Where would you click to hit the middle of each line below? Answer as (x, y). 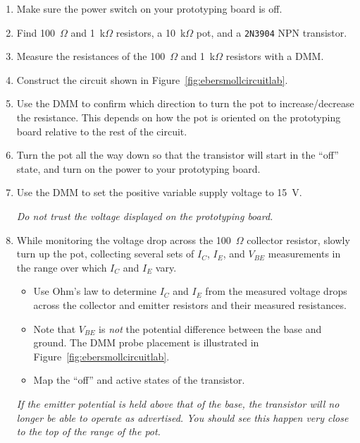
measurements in (304, 254)
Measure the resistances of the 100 (91, 56)
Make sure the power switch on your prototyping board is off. (149, 8)
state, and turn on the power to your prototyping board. (138, 168)
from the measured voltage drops (276, 291)
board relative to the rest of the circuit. (102, 131)
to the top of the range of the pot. (88, 431)
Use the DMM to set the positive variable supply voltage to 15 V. (159, 192)
